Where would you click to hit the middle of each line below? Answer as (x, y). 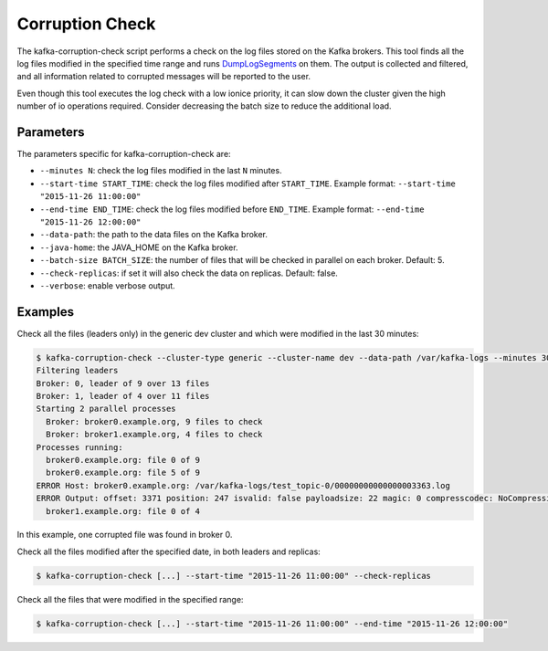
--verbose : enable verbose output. (107, 285)
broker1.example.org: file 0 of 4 (123, 511)
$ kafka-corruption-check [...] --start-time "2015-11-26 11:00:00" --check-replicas (233, 576)
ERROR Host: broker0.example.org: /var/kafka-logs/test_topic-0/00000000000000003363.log (243, 485)
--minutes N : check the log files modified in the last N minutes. (161, 171)
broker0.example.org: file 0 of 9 (123, 460)
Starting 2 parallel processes (106, 409)
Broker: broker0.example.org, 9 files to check (154, 421)
